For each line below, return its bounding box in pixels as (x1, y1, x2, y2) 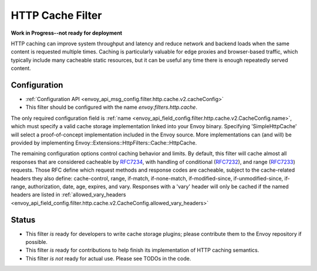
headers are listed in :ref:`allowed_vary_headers (11, 191, 126, 198)
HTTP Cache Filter (11, 9, 102, 22)
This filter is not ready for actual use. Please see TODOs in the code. (25, 255, 191, 262)
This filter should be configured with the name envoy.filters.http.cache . (25, 103, 198, 111)
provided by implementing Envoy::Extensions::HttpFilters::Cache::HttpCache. (11, 139, 197, 146)
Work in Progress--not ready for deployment (11, 29, 123, 36)
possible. (25, 239, 48, 245)
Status (11, 215, 36, 225)
